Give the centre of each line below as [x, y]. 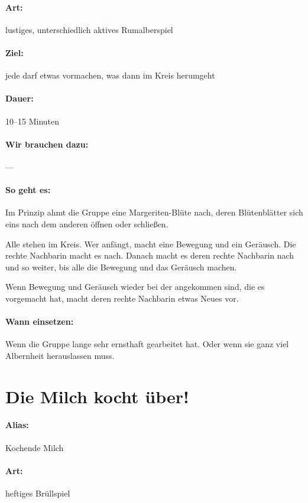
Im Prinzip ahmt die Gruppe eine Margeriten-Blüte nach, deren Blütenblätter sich [154, 212]
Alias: [17, 425]
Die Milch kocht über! [97, 396]
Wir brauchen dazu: [47, 144]
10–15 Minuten [33, 121]
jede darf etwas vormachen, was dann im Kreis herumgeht [110, 75]
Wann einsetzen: [40, 321]
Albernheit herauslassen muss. [60, 355]
